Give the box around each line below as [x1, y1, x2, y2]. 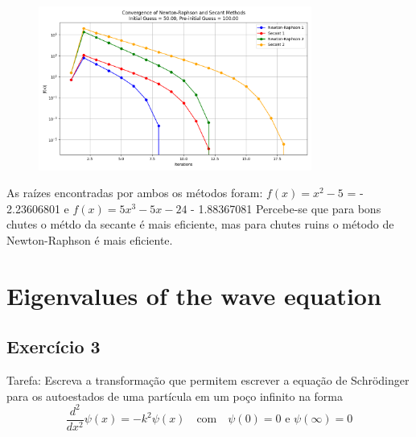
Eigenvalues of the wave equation [6, 278, 381, 311]
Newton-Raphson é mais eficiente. [6, 231, 173, 248]
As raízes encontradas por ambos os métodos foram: [6, 184, 263, 201]
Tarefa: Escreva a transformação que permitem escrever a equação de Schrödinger [6, 372, 410, 389]
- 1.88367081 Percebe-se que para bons [191, 200, 381, 216]
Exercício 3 [6, 334, 101, 359]
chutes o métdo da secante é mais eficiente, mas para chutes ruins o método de [6, 216, 394, 233]
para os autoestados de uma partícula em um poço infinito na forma [6, 387, 344, 404]
